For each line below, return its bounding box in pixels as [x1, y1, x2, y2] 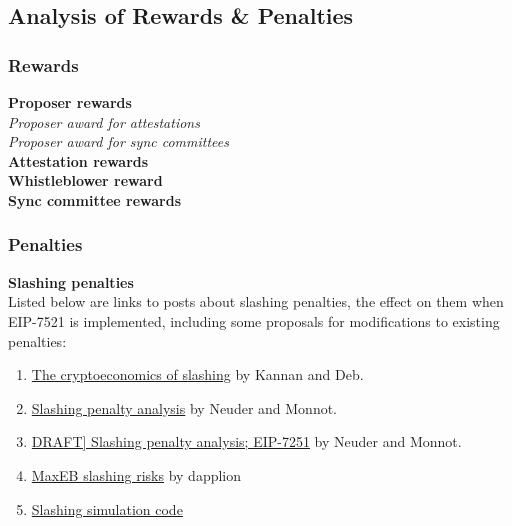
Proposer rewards [8, 92, 132, 112]
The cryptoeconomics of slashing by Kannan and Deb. [31, 364, 364, 385]
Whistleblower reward [8, 170, 163, 191]
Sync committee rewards [8, 189, 181, 210]
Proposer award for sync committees [8, 131, 229, 152]
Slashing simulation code [31, 498, 183, 519]
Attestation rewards [8, 150, 149, 171]
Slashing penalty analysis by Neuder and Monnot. [31, 397, 338, 418]
